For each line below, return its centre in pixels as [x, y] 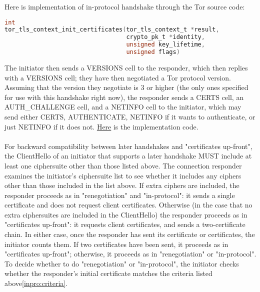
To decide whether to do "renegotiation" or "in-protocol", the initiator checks [122, 263]
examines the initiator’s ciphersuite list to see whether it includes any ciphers [123, 175]
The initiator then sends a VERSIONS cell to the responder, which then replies [126, 67]
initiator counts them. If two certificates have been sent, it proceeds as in [116, 244]
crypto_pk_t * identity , [165, 37]
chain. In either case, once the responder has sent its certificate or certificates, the [130, 234]
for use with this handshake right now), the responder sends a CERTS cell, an [124, 97]
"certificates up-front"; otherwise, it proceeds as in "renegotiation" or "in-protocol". [130, 254]
